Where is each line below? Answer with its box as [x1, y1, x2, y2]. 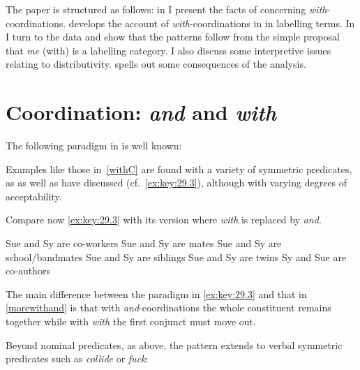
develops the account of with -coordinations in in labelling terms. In [68, 15, 355, 30]
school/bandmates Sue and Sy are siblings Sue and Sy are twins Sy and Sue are [6, 249, 347, 264]
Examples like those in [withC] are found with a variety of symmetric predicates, [6, 161, 352, 176]
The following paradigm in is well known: [6, 138, 182, 153]
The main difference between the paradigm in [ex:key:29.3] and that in [6, 286, 307, 301]
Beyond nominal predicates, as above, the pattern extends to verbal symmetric [6, 337, 343, 352]
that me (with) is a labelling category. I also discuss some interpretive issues [6, 43, 331, 57]
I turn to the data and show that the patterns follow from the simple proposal [6, 29, 340, 44]
